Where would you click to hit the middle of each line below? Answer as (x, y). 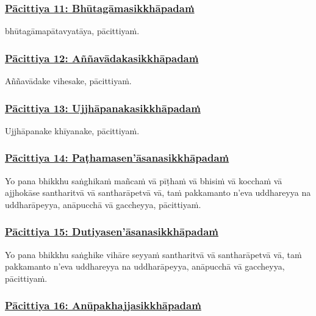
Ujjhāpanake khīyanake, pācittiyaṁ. (72, 130)
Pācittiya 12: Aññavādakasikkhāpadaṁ (102, 58)
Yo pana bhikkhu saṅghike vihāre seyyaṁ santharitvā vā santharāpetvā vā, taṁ (153, 254)
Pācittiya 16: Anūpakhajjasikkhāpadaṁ (103, 305)
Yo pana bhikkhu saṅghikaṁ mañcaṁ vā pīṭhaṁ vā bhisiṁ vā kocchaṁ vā (144, 180)
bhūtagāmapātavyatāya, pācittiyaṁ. (72, 31)
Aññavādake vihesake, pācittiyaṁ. (68, 81)
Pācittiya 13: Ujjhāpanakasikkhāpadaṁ (103, 108)
